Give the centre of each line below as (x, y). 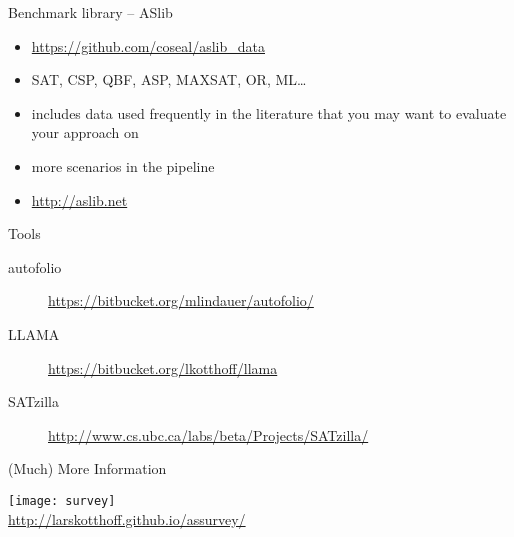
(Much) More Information (87, 468)
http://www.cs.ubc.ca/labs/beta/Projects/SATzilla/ (208, 434)
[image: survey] (62, 500)
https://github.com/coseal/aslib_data (148, 45)
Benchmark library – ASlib (90, 12)
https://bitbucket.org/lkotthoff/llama (163, 367)
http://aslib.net (79, 199)
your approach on (85, 132)
